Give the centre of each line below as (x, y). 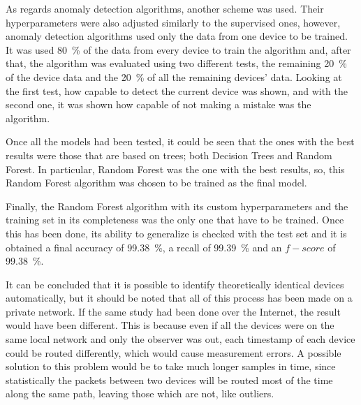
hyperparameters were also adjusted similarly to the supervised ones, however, (173, 22)
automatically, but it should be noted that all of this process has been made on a (179, 298)
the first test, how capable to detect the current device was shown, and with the (177, 90)
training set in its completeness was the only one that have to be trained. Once (175, 220)
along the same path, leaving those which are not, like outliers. (140, 393)
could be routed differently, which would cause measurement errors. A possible (174, 352)
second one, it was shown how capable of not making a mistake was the (159, 104)
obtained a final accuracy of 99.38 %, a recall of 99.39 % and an (144, 247)
